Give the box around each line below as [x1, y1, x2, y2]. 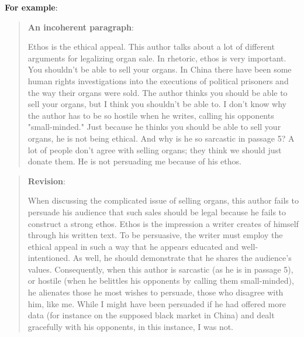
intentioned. [27, 252, 71, 264]
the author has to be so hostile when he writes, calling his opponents [27, 109, 274, 121]
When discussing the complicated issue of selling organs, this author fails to [27, 194, 299, 207]
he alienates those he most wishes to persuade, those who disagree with [27, 286, 284, 298]
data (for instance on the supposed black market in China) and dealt [27, 309, 275, 321]
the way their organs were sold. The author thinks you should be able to [27, 86, 288, 98]
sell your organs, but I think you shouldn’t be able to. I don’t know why [27, 98, 286, 110]
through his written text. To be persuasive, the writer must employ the [27, 229, 283, 241]
